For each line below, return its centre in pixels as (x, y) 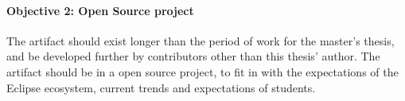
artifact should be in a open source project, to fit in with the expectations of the (202, 71)
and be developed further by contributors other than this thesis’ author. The (193, 56)
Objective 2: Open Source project (100, 10)
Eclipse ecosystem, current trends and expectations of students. (161, 87)
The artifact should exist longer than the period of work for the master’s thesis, (201, 40)
